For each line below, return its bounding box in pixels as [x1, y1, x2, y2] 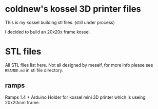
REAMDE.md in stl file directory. [5, 67, 63, 73]
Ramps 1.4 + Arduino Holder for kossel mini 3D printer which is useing [5, 94, 146, 100]
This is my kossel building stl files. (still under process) [5, 19, 115, 25]
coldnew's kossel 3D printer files [5, 3, 141, 15]
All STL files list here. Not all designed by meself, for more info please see [5, 62, 154, 68]
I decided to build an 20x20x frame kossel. [5, 29, 91, 35]
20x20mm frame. [5, 99, 40, 105]
